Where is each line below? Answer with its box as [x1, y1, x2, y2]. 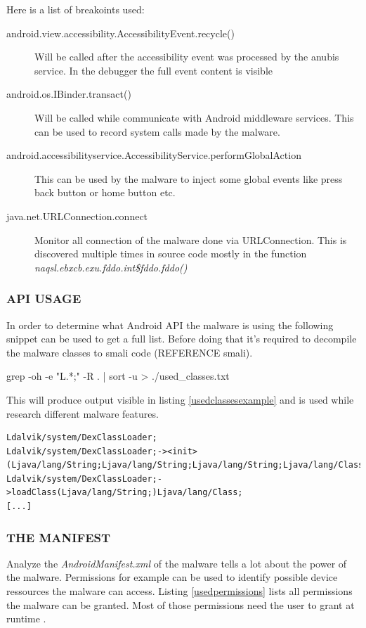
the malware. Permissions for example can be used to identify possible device [6, 570, 338, 584]
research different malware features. [6, 406, 159, 421]
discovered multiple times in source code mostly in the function [34, 246, 307, 261]
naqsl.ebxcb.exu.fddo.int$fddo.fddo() [34, 259, 188, 274]
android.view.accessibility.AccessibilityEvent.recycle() [6, 25, 235, 40]
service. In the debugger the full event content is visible [34, 63, 273, 77]
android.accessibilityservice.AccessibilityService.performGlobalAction [6, 148, 301, 162]
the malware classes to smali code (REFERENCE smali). [6, 345, 253, 359]
